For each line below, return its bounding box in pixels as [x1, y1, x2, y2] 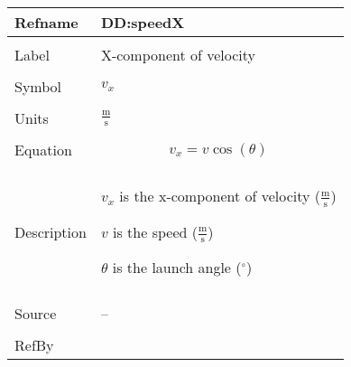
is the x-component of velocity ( [119, 185, 321, 206]
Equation [14, 139, 72, 160]
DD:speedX [100, 12, 185, 33]
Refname [14, 12, 79, 33]
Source [14, 303, 57, 325]
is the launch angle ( [112, 257, 242, 278]
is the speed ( [113, 221, 198, 242]
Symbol [14, 76, 62, 97]
